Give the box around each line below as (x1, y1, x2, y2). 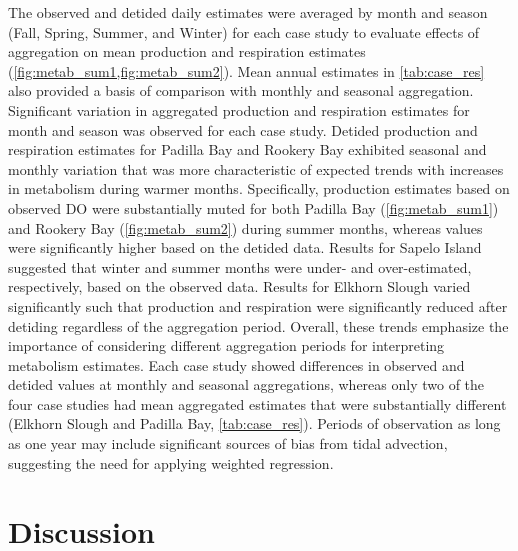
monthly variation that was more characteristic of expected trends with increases (8, 158, 504, 179)
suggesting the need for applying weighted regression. (8, 452, 334, 473)
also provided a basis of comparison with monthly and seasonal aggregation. (8, 80, 474, 101)
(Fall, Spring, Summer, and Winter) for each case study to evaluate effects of (8, 21, 480, 42)
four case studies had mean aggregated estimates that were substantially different (8, 393, 507, 414)
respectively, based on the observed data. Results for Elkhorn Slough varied (8, 276, 471, 297)
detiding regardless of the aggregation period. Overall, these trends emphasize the (8, 315, 509, 336)
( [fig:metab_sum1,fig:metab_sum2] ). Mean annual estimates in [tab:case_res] (8, 60, 485, 81)
